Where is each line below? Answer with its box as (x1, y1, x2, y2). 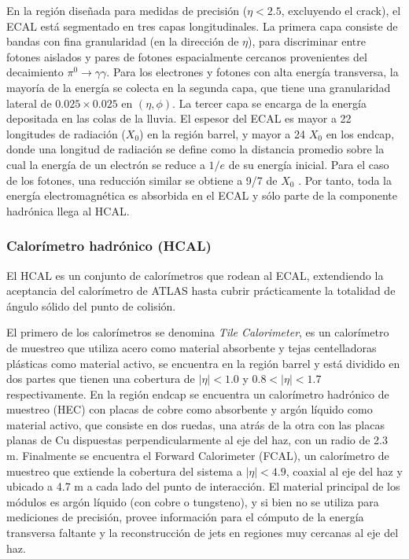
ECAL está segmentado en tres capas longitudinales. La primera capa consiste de (6, 17, 398, 34)
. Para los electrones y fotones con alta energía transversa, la (106, 64, 399, 80)
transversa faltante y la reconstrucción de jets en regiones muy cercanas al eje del (6, 524, 399, 541)
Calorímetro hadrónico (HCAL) (6, 236, 212, 256)
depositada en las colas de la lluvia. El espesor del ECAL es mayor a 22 (6, 110, 352, 127)
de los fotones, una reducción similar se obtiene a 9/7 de (6, 171, 278, 188)
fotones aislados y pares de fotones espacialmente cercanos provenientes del (6, 48, 367, 64)
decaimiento (6, 64, 64, 80)
